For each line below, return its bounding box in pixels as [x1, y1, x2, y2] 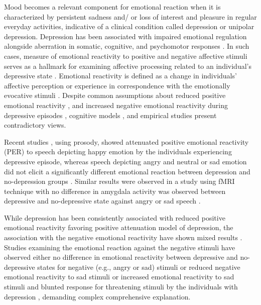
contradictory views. [4, 120, 66, 130]
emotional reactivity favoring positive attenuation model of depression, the [4, 222, 233, 233]
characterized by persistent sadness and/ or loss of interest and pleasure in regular [4, 11, 257, 22]
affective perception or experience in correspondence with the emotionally [4, 80, 230, 90]
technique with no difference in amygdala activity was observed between [4, 185, 226, 196]
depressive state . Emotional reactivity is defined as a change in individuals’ [4, 70, 237, 81]
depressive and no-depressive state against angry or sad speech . [4, 195, 201, 206]
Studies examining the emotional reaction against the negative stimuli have [4, 242, 235, 252]
